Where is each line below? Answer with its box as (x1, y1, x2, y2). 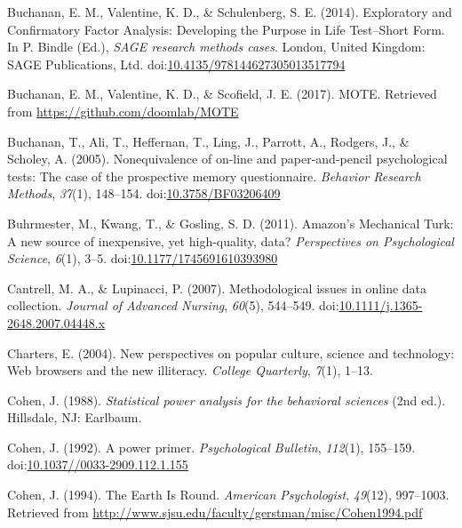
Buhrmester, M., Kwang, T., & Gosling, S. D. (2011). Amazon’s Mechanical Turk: (7, 213, 454, 232)
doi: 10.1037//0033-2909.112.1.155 (7, 455, 188, 474)
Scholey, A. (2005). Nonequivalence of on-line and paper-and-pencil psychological (7, 149, 448, 168)
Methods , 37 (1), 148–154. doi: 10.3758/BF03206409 (7, 184, 281, 203)
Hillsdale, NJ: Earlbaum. (7, 408, 142, 427)
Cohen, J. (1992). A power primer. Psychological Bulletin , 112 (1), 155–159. (7, 437, 416, 456)
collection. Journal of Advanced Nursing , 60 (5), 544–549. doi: (7, 296, 339, 315)
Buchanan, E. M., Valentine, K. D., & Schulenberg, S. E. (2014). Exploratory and (7, 3, 452, 20)
